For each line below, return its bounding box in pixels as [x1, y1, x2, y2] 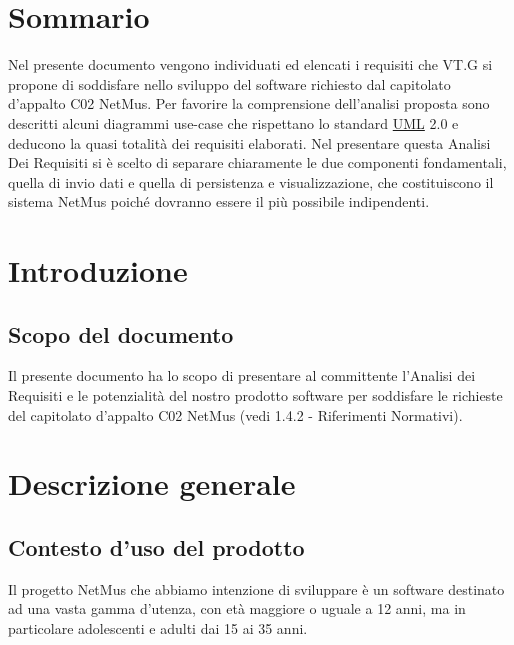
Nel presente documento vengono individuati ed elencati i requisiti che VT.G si [8, 54, 493, 75]
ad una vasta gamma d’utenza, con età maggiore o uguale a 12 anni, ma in [8, 598, 466, 619]
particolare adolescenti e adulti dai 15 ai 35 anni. [8, 618, 308, 638]
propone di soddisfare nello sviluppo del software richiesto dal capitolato [8, 73, 451, 94]
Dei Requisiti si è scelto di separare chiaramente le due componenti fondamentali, [8, 152, 507, 173]
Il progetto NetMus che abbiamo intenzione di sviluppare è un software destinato [8, 578, 505, 599]
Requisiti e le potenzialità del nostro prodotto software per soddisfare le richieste [8, 385, 503, 406]
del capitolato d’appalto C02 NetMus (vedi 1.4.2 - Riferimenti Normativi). [8, 404, 463, 425]
